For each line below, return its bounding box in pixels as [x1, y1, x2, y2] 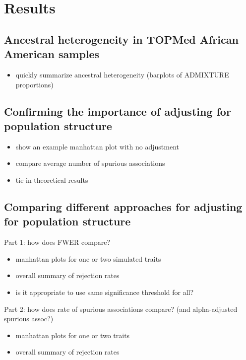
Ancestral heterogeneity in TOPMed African [4, 31, 239, 47]
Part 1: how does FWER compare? [4, 237, 111, 247]
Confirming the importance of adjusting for [4, 103, 231, 119]
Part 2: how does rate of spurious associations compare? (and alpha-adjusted [4, 303, 238, 314]
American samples [4, 46, 100, 62]
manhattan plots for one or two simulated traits [15, 253, 161, 264]
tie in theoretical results [15, 174, 88, 185]
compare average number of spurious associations [15, 158, 165, 168]
